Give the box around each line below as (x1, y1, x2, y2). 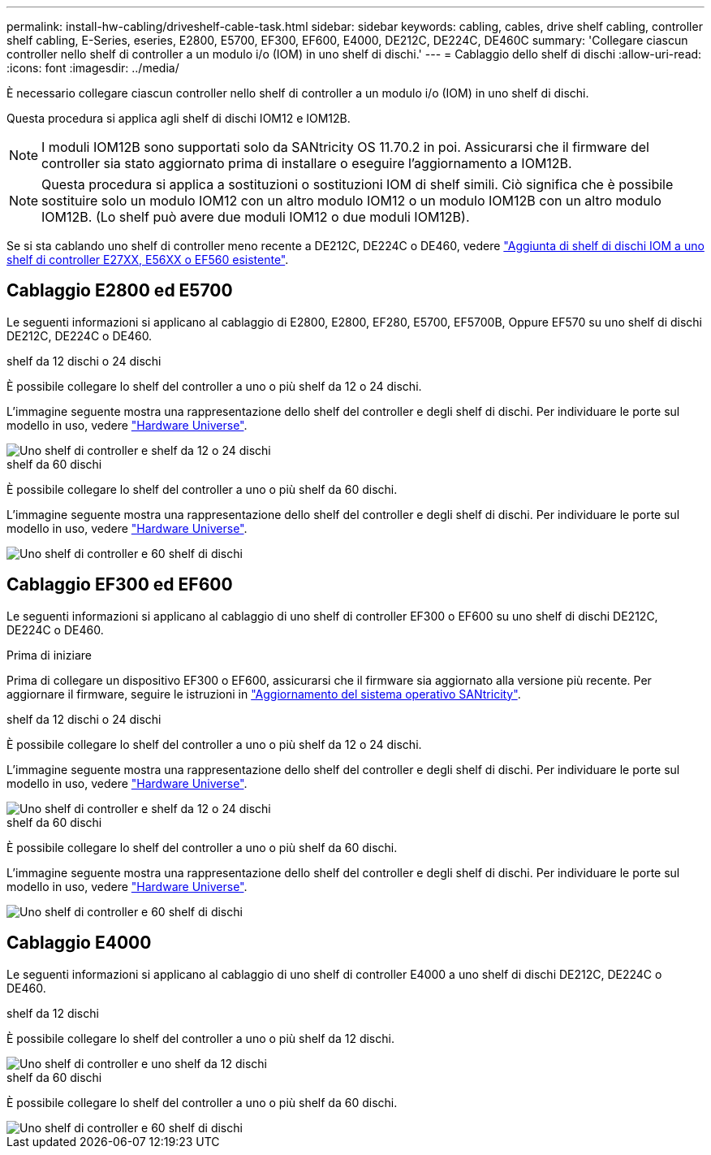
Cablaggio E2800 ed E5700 (6, 280, 233, 301)
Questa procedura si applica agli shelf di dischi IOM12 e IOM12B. (6, 111, 351, 125)
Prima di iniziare (6, 647, 92, 662)
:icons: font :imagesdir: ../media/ (6, 61, 179, 75)
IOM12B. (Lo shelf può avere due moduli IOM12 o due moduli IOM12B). (41, 209, 470, 225)
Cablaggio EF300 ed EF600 (6, 574, 233, 595)
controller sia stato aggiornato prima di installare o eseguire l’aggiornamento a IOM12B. (41, 155, 572, 171)
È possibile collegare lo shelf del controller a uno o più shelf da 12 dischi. (6, 1031, 394, 1045)
